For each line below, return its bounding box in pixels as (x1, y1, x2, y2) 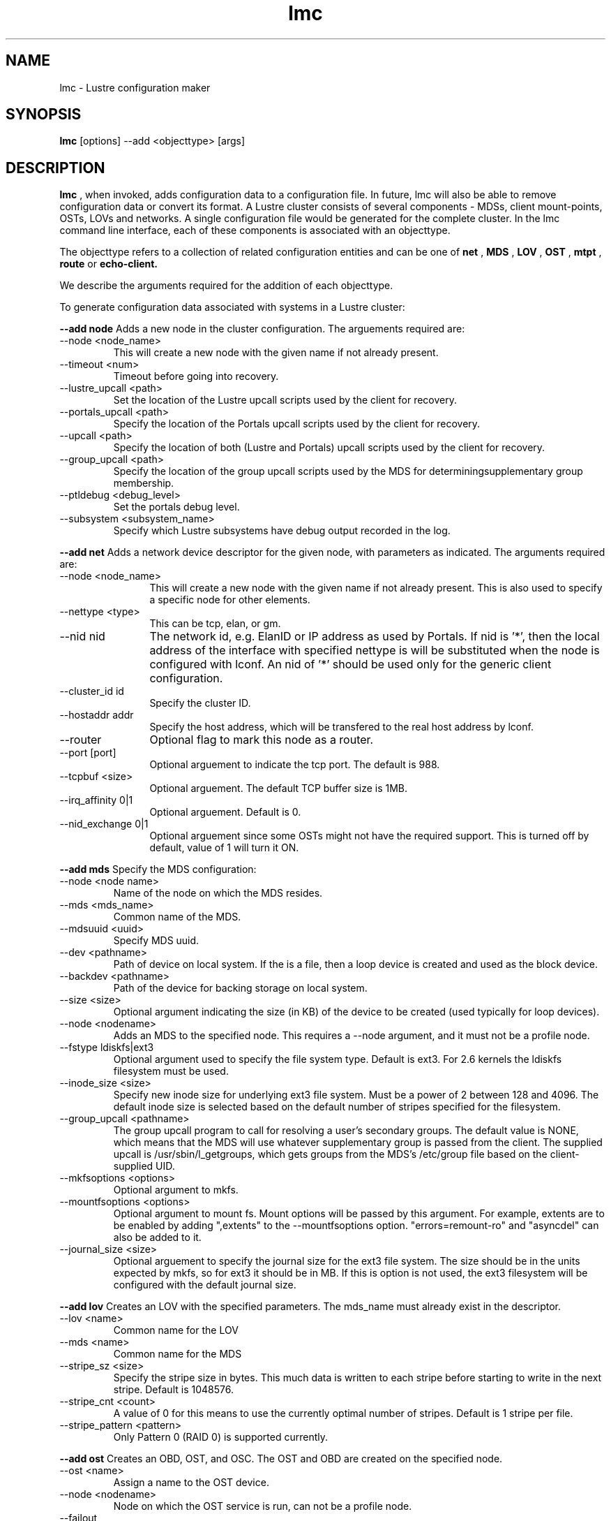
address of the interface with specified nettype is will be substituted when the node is (149, 643, 600, 658)
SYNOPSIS (6, 105, 82, 124)
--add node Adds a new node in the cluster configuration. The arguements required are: (59, 323, 465, 335)
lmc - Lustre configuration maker (59, 81, 211, 94)
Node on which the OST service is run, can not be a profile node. (113, 1500, 412, 1513)
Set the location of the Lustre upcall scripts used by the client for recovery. (113, 394, 457, 406)
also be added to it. (113, 1231, 202, 1244)
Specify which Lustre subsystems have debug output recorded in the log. (113, 524, 451, 537)
